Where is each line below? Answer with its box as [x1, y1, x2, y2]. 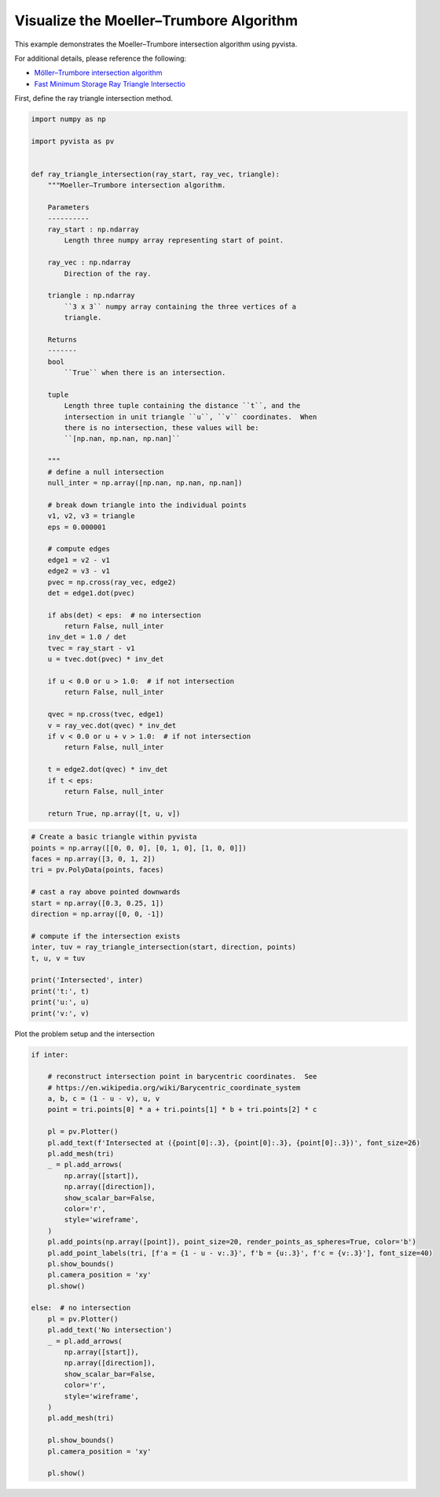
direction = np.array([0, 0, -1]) [31, 910, 164, 919]
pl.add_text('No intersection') [47, 1325, 173, 1335]
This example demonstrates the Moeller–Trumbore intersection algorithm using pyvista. [14, 39, 298, 49]
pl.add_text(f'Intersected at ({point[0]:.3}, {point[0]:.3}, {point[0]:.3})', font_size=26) [47, 1138, 420, 1147]
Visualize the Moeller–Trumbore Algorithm [14, 12, 299, 29]
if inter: [31, 1050, 69, 1059]
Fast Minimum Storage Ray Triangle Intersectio [34, 79, 186, 88]
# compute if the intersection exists [31, 932, 181, 940]
